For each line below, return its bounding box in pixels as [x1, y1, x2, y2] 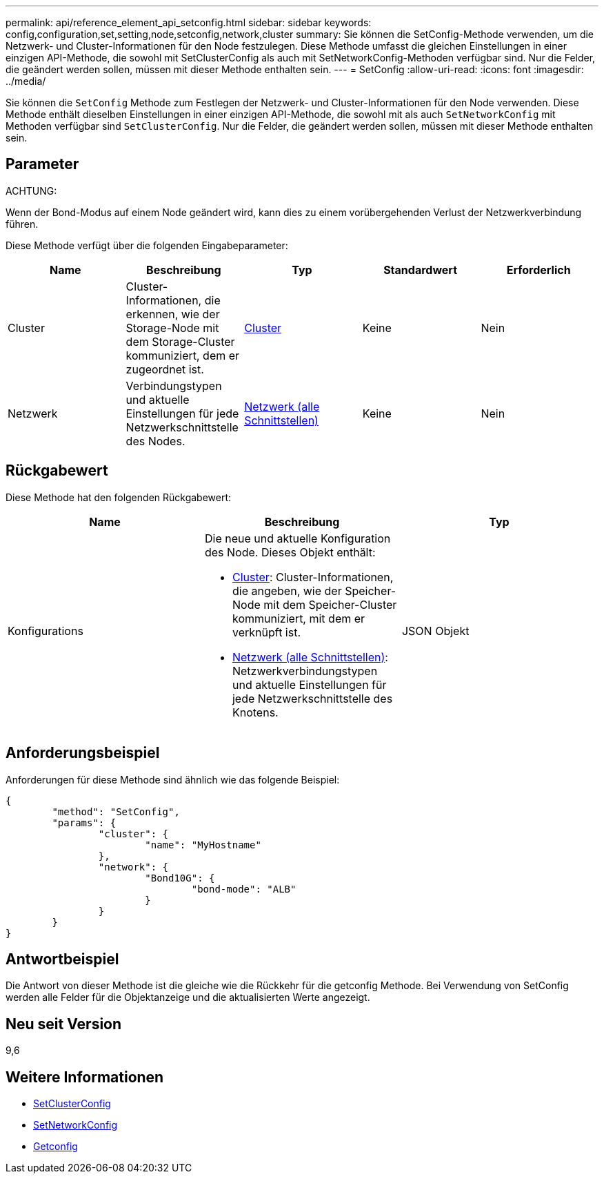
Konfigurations [8, 623, 83, 638]
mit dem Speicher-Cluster [263, 597, 397, 612]
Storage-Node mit [125, 320, 219, 335]
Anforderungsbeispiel [6, 744, 160, 762]
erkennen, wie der [125, 306, 220, 321]
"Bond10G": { [145, 872, 215, 884]
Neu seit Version [6, 1015, 122, 1033]
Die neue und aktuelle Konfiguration [204, 531, 391, 545]
